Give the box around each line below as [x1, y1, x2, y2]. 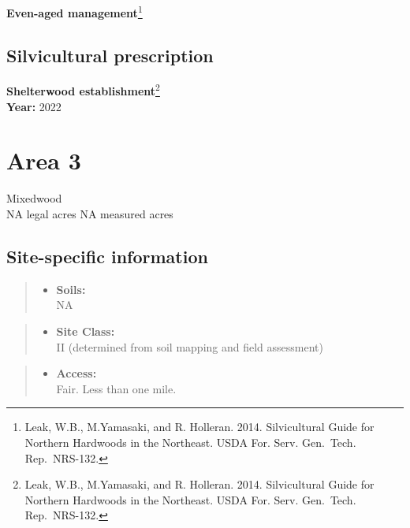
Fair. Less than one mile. [56, 380, 177, 396]
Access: [56, 365, 97, 381]
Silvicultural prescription [6, 43, 214, 67]
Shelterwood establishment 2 [6, 80, 160, 99]
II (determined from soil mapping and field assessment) [56, 338, 323, 355]
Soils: [56, 281, 86, 297]
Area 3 [6, 144, 81, 177]
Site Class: [56, 323, 115, 339]
